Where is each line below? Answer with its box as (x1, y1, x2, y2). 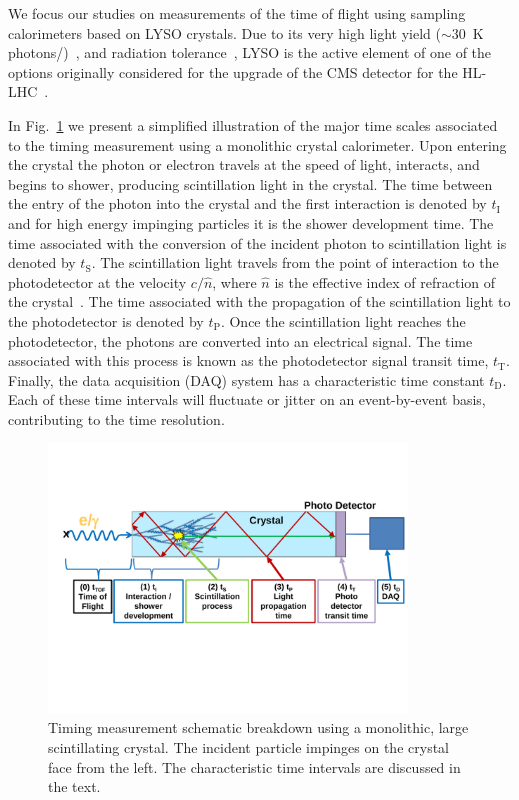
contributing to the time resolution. (8, 408, 225, 429)
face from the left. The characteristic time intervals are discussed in (48, 756, 461, 777)
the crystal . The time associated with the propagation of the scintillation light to (8, 291, 511, 312)
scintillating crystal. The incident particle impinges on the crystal (48, 736, 449, 757)
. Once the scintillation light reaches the (220, 310, 466, 331)
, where (212, 271, 257, 292)
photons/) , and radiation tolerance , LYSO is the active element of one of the (8, 42, 492, 63)
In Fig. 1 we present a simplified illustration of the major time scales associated (8, 114, 498, 135)
